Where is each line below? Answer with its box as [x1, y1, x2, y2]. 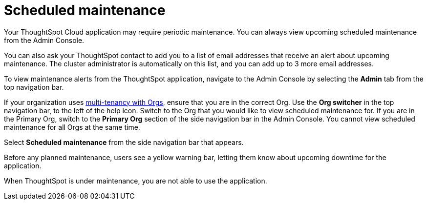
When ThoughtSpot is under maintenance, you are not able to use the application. [4, 176, 267, 185]
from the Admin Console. [4, 36, 85, 44]
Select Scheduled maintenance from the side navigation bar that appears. [4, 138, 244, 146]
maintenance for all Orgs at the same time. [4, 122, 140, 131]
